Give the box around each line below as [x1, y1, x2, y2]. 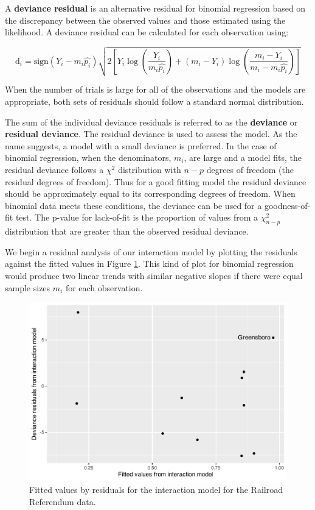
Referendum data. [29, 495, 96, 508]
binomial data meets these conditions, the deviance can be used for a [5, 199, 262, 211]
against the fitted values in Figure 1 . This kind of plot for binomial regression [5, 257, 294, 270]
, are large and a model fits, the [184, 151, 302, 164]
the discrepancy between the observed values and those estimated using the [5, 13, 286, 26]
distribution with [118, 163, 181, 176]
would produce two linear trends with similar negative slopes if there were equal [5, 269, 303, 282]
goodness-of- [264, 199, 311, 211]
